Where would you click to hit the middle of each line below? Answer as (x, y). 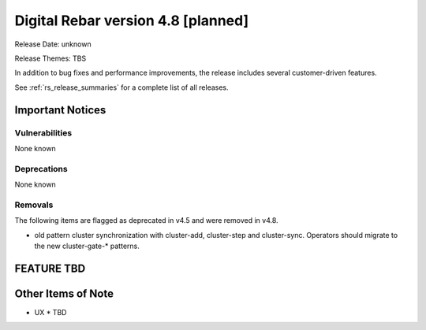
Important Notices (60, 110)
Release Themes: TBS (50, 58)
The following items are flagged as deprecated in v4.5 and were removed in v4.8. (147, 221)
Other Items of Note (64, 293)
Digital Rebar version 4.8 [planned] (131, 20)
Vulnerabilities (43, 132)
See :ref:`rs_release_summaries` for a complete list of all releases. (121, 87)
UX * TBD (50, 312)
